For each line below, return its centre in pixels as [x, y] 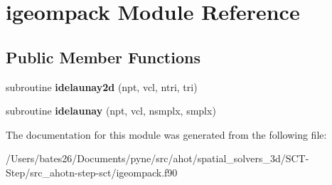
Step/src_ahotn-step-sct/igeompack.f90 [92, 172]
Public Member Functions [103, 57]
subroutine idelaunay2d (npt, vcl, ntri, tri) [102, 86]
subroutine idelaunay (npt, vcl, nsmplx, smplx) [111, 111]
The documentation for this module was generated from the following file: [166, 134]
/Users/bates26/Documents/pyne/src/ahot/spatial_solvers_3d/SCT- [157, 158]
